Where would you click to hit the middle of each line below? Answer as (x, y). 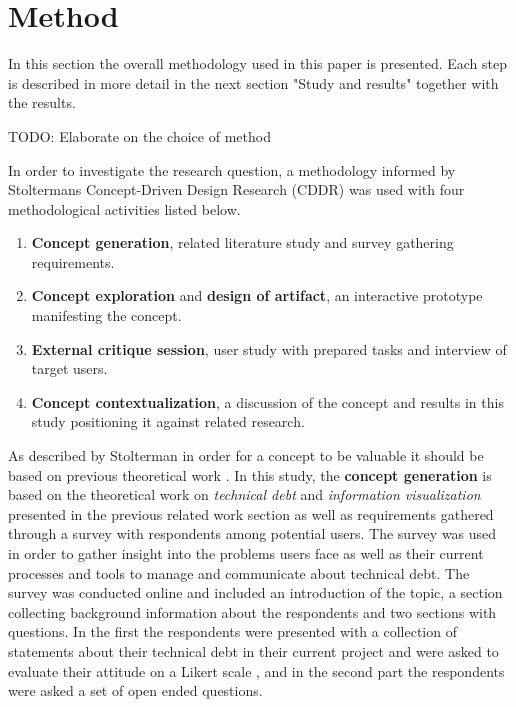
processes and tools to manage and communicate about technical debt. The (239, 572)
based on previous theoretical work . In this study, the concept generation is (250, 474)
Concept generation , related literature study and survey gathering (242, 242)
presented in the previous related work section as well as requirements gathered (251, 513)
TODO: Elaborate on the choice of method (139, 135)
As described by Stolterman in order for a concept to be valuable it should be (246, 455)
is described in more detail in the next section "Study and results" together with (253, 82)
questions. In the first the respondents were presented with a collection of (232, 631)
